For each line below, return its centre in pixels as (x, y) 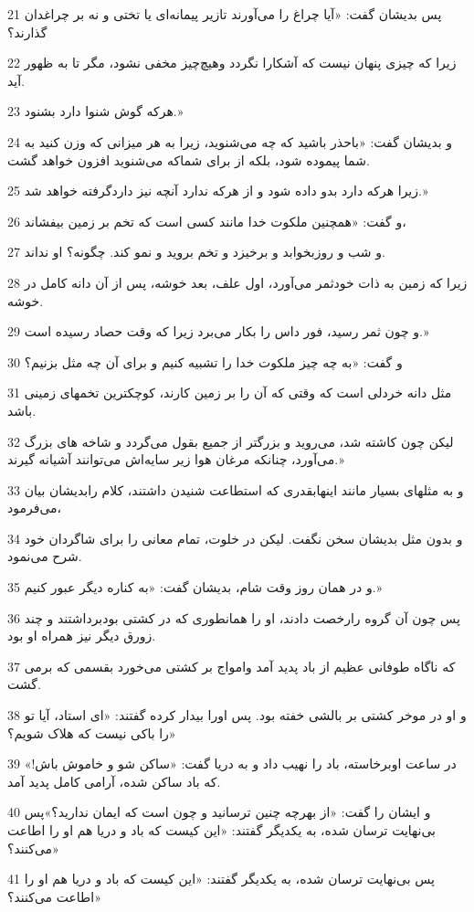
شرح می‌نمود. (45, 556)
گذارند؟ (27, 32)
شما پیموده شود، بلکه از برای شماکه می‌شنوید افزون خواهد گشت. (189, 159)
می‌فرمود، (35, 508)
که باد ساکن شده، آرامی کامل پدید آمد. (114, 781)
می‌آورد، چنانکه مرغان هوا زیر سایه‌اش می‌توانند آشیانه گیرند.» (176, 459)
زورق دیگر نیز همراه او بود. (82, 636)
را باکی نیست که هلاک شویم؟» (92, 732)
